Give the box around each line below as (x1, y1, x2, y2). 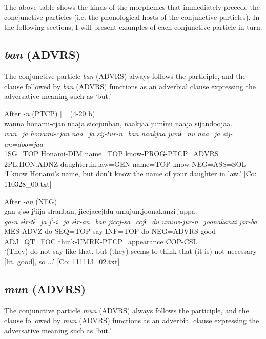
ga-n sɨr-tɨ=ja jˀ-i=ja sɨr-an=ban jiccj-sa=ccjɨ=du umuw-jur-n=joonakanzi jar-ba (4, 215, 257, 226)
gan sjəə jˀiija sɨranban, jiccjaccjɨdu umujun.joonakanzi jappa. (4, 206, 197, 216)
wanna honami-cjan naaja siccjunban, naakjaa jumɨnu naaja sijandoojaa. (4, 118, 233, 129)
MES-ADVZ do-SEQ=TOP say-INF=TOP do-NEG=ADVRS (4, 226, 198, 236)
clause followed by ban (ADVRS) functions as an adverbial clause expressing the (4, 81, 256, 91)
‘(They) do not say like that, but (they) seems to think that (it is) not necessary (4, 246, 257, 256)
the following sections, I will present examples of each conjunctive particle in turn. (4, 22, 262, 32)
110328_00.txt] (4, 178, 52, 189)
